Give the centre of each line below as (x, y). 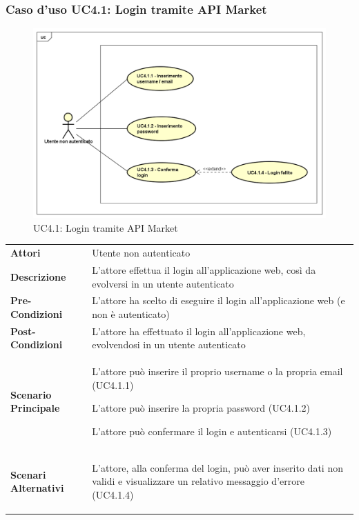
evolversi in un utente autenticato (163, 283)
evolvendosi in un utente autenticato (169, 344)
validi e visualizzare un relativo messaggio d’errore (198, 481)
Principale (35, 408)
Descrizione (38, 276)
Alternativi (37, 488)
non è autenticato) (131, 313)
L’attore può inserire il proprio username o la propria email (217, 371)
